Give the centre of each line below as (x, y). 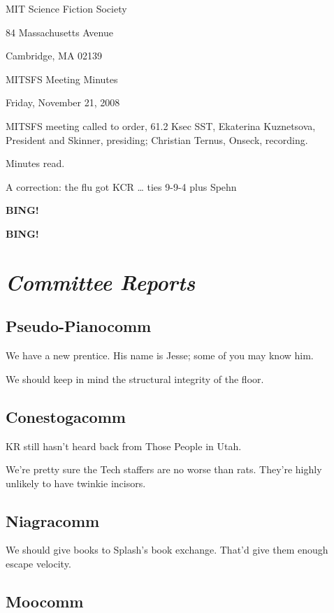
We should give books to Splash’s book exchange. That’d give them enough (167, 550)
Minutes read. (35, 163)
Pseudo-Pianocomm (79, 326)
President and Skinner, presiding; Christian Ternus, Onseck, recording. (157, 139)
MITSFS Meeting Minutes (62, 79)
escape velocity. (38, 564)
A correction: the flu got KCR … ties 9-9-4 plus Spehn (121, 186)
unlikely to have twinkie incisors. (76, 483)
